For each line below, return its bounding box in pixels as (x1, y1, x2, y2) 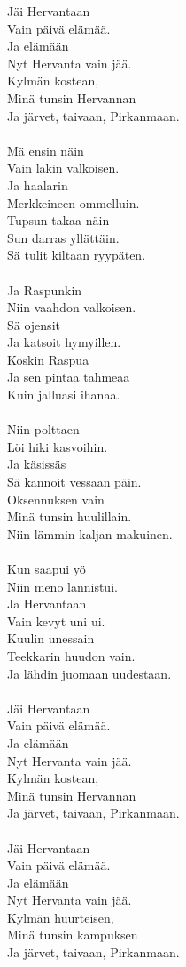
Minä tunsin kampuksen (7, 925, 138, 944)
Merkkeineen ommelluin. (7, 193, 140, 212)
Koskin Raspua (7, 350, 89, 368)
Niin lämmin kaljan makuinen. (7, 524, 173, 543)
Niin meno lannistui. (7, 576, 118, 595)
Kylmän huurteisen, (7, 907, 114, 926)
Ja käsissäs (7, 455, 66, 473)
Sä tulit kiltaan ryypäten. (7, 246, 146, 264)
